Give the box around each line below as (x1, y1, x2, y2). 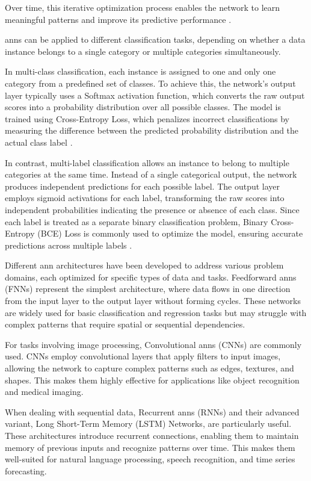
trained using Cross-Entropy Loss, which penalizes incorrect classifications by (5, 112, 289, 125)
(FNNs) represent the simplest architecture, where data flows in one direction (5, 282, 291, 295)
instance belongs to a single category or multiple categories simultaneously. (5, 45, 281, 57)
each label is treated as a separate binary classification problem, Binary (5, 215, 268, 228)
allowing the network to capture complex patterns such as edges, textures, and (5, 362, 294, 374)
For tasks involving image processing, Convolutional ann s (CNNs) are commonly (5, 338, 302, 350)
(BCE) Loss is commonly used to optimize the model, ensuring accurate (37, 227, 303, 240)
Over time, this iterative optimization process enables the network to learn (5, 1, 280, 13)
